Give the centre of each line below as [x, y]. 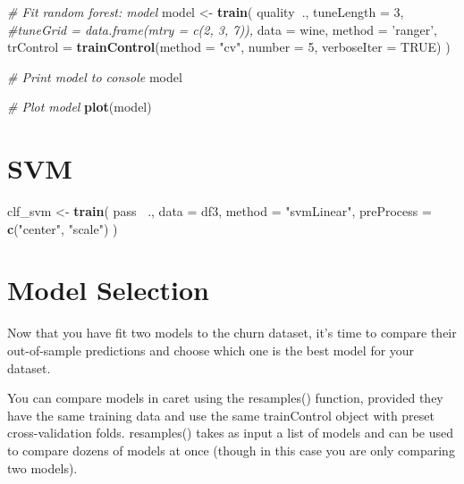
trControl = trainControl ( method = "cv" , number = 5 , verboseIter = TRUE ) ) [229, 47]
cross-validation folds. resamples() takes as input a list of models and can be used [230, 433]
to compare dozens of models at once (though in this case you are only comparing [231, 450]
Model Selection [108, 290]
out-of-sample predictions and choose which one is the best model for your [211, 350]
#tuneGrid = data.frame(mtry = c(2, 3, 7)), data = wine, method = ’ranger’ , [223, 29]
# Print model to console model [95, 76]
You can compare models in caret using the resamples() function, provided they [225, 398]
